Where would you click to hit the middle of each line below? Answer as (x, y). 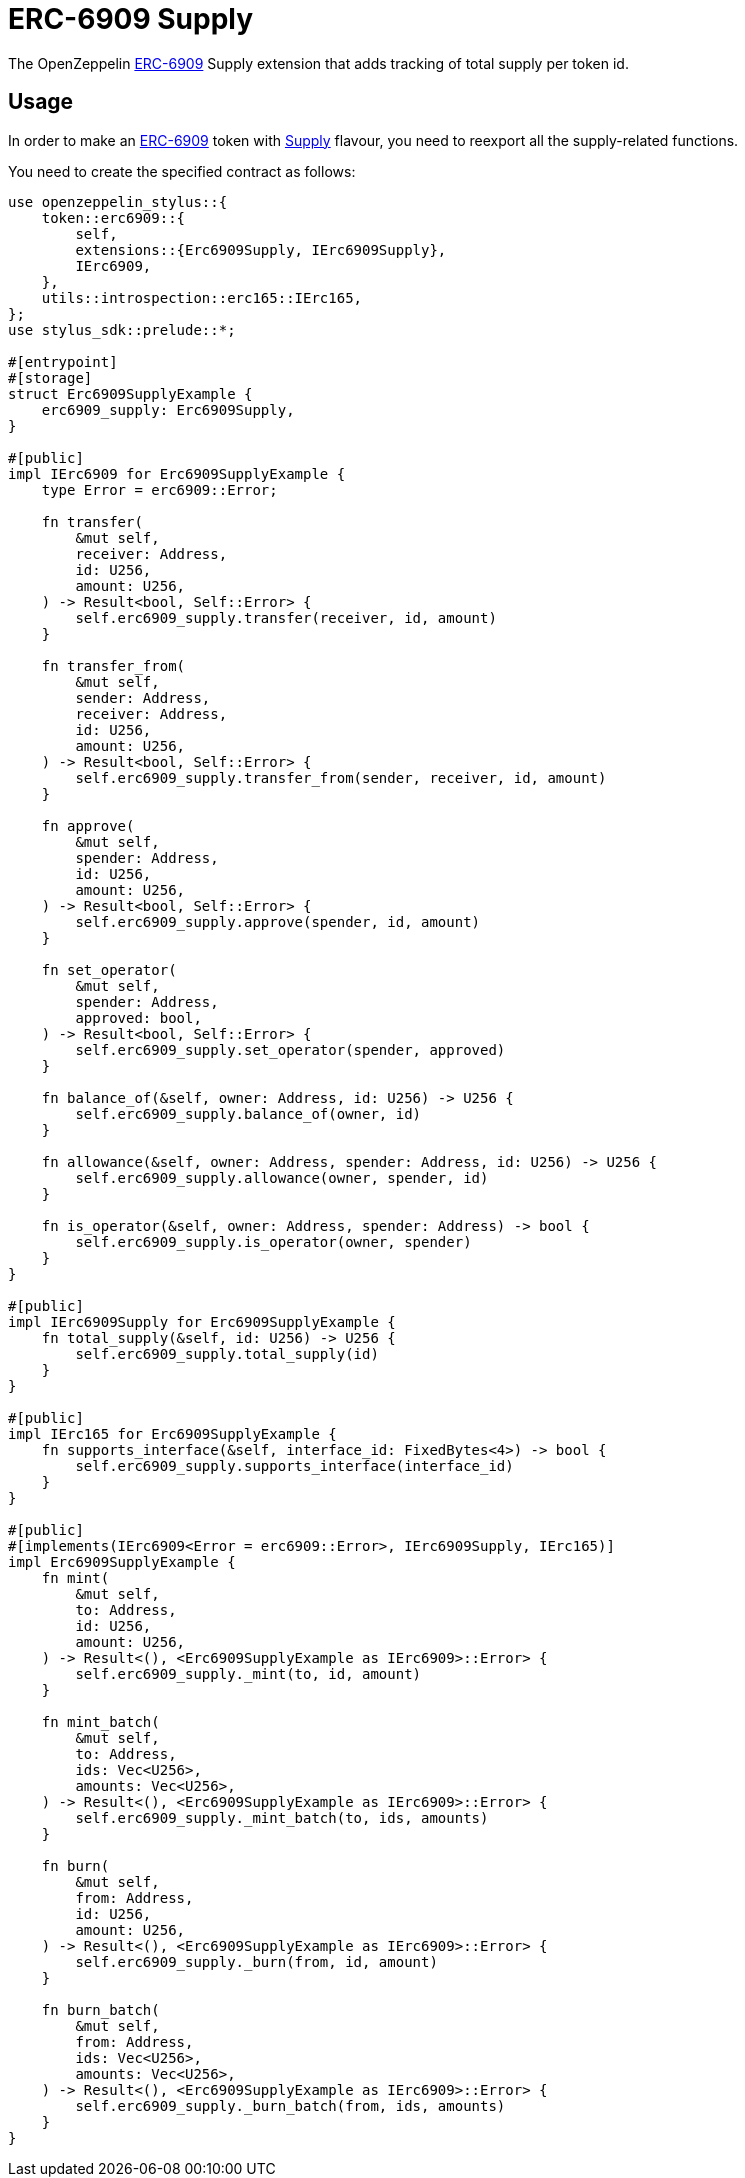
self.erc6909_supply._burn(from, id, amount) (256, 1961)
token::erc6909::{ (113, 217)
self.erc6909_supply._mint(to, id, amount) (248, 1673)
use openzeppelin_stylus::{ (118, 201)
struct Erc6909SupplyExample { (130, 393)
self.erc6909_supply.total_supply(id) (227, 1353)
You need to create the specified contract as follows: (182, 171)
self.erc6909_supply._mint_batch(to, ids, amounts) (282, 1817)
